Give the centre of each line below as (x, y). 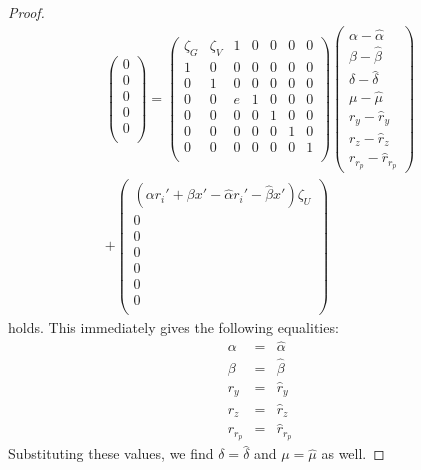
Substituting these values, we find (111, 453)
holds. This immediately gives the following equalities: (173, 326)
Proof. (26, 12)
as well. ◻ (353, 453)
